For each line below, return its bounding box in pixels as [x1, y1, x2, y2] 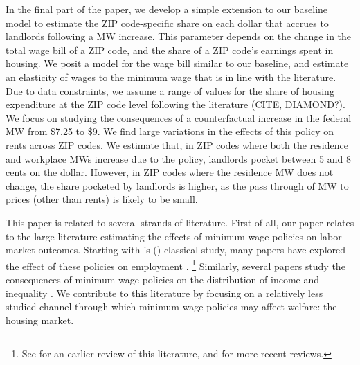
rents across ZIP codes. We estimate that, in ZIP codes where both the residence [6, 137, 348, 152]
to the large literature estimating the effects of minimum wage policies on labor [6, 229, 342, 243]
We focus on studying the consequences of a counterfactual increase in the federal [6, 110, 352, 125]
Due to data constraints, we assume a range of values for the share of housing [6, 83, 334, 98]
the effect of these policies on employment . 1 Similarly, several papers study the [6, 256, 345, 273]
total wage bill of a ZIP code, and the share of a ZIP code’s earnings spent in [6, 42, 334, 57]
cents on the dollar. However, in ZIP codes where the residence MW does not [6, 165, 334, 179]
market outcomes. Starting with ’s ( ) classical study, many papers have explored [6, 242, 346, 257]
